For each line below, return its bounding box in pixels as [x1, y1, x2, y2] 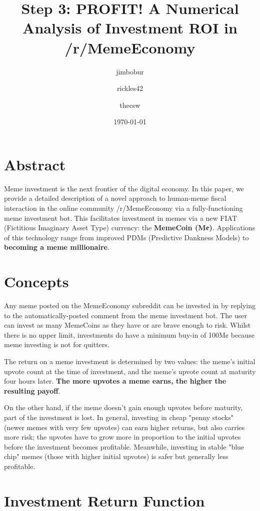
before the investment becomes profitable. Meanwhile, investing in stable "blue [4, 441, 244, 452]
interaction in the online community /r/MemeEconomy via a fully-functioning [4, 203, 243, 213]
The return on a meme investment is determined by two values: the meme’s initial [4, 356, 255, 367]
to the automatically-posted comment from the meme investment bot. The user [4, 310, 247, 320]
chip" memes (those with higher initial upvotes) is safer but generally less [4, 451, 228, 462]
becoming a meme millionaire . [4, 242, 109, 252]
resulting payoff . [4, 385, 60, 396]
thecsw [119, 99, 140, 110]
